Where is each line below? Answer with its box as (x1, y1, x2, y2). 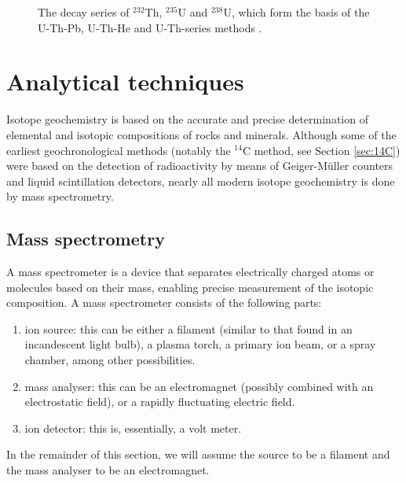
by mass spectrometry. (6, 188, 114, 205)
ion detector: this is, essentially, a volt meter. (24, 419, 242, 436)
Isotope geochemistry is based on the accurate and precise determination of (6, 111, 368, 127)
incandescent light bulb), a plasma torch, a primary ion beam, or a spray (24, 336, 376, 352)
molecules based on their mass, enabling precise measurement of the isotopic (6, 278, 374, 295)
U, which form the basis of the (223, 4, 370, 20)
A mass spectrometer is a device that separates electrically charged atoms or (6, 264, 375, 280)
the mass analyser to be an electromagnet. (6, 462, 210, 478)
